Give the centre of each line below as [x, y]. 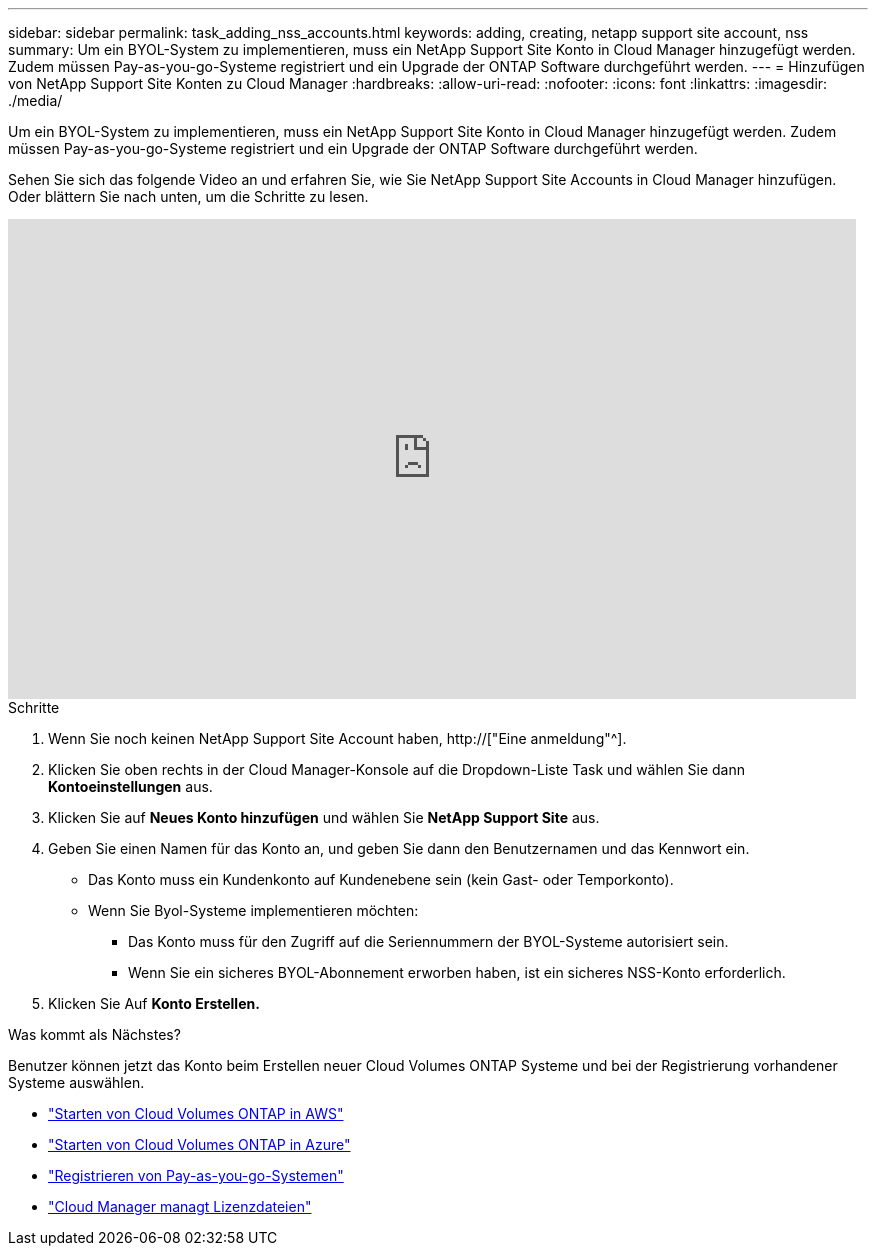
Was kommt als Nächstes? [94, 1034]
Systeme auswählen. [76, 1082]
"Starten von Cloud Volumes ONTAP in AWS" [196, 1113]
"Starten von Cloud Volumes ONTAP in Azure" [199, 1144]
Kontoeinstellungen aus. [130, 786]
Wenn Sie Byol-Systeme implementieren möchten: [253, 910]
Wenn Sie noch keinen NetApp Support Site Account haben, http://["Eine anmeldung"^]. [337, 738]
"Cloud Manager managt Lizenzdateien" [180, 1206]
